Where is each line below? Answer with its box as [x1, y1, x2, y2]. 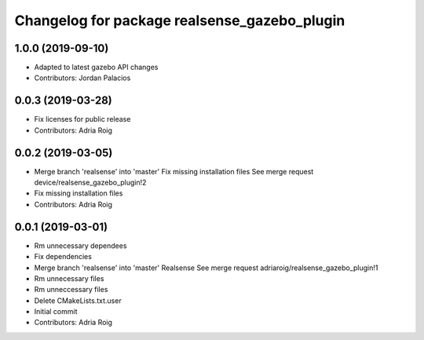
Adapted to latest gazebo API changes [34, 63, 159, 72]
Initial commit [34, 307, 78, 316]
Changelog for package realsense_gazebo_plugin [14, 12, 345, 29]
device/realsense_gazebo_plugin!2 [34, 177, 147, 188]
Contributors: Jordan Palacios [34, 73, 131, 82]
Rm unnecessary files [34, 273, 104, 283]
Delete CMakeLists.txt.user [34, 295, 122, 305]
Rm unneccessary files [34, 285, 108, 294]
